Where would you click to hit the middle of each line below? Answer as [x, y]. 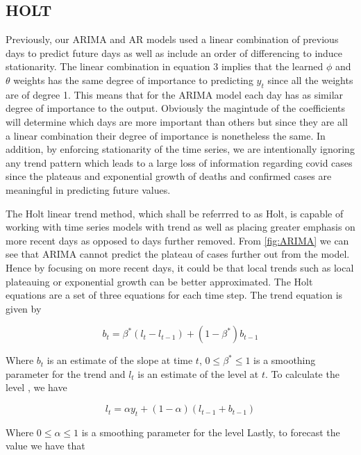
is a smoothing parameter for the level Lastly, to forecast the [211, 432]
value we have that [45, 446]
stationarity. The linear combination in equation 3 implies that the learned [165, 66]
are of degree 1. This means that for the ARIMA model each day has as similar [175, 94]
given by [24, 308]
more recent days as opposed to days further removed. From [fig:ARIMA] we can [177, 240]
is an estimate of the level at [198, 373]
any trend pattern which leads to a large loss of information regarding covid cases [179, 162]
